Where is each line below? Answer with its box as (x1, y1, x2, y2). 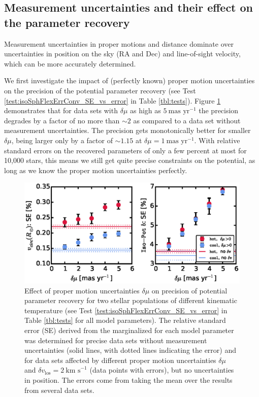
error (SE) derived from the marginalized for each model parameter (24, 325, 234, 336)
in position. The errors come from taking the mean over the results (24, 375, 233, 385)
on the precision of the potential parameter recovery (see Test (4, 85, 196, 95)
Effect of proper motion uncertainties (24, 285, 140, 295)
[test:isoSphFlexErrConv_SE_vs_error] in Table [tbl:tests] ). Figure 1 (4, 95, 221, 106)
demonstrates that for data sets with (4, 105, 118, 116)
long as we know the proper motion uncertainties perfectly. (4, 164, 187, 175)
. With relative (194, 135, 240, 145)
